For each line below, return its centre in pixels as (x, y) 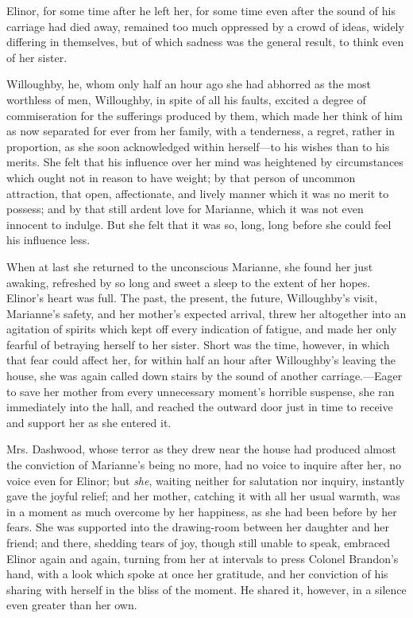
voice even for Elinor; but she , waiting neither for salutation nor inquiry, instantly (206, 480)
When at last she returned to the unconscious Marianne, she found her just (190, 266)
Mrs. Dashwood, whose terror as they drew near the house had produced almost (201, 449)
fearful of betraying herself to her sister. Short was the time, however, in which (198, 344)
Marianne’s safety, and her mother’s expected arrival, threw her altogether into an (206, 313)
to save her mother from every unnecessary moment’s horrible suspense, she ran (201, 391)
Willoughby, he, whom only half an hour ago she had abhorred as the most (189, 84)
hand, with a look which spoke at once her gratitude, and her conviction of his (197, 574)
